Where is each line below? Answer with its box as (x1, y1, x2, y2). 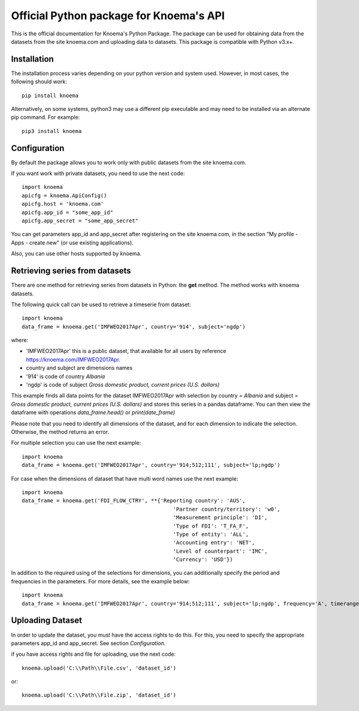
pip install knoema (22, 92, 79, 99)
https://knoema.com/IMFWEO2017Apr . (26, 355, 121, 363)
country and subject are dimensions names (26, 364, 133, 372)
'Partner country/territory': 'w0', (172, 505, 281, 513)
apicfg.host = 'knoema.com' (22, 201, 104, 207)
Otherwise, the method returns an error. (11, 428, 109, 435)
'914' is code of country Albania (26, 372, 105, 380)
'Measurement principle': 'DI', (172, 514, 268, 521)
